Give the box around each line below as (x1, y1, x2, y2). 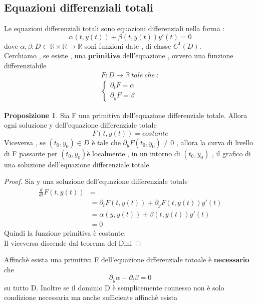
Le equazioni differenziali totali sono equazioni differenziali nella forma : (4, 23, 225, 34)
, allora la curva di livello (176, 137, 253, 147)
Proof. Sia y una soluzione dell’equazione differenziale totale (4, 176, 188, 186)
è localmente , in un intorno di (87, 148, 180, 158)
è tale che (92, 137, 121, 147)
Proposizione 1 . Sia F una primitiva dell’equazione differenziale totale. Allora (4, 110, 247, 120)
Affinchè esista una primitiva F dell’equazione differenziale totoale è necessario (4, 254, 249, 265)
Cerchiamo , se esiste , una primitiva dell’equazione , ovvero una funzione (4, 50, 233, 61)
